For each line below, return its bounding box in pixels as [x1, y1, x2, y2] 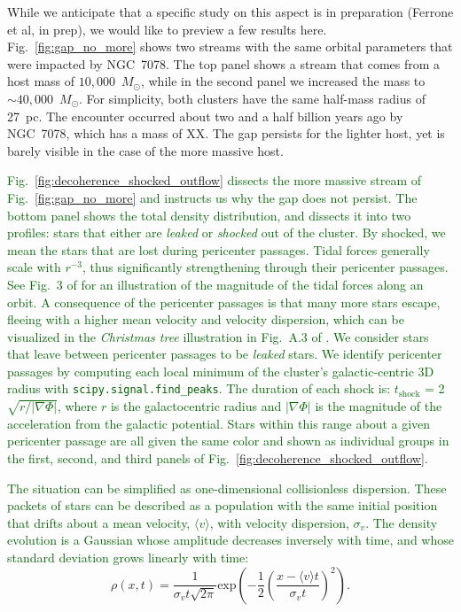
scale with [7, 258, 61, 276]
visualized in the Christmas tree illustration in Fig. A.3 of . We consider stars [7, 327, 429, 345]
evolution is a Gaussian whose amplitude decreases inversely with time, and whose [7, 531, 454, 549]
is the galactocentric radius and [110, 397, 282, 415]
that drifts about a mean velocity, [7, 513, 191, 531]
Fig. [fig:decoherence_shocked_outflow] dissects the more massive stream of [7, 171, 422, 190]
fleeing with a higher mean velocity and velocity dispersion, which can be [7, 310, 404, 329]
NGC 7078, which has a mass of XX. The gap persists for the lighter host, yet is [7, 124, 445, 143]
